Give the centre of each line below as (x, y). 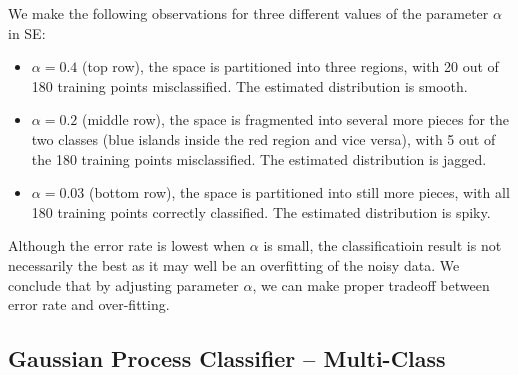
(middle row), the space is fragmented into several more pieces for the (295, 119)
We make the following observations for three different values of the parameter (248, 13)
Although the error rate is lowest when (127, 245)
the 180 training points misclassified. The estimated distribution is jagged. (259, 158)
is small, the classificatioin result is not (382, 245)
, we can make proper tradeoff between (371, 284)
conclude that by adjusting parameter (123, 284)
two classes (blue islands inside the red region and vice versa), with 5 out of (263, 138)
